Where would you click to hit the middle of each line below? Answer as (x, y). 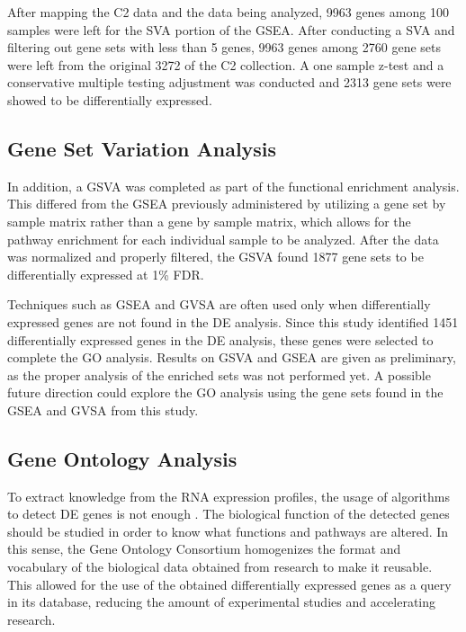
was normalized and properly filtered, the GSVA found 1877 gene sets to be (215, 257)
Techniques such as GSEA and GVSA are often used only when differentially (219, 304)
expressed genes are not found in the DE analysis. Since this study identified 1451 (233, 321)
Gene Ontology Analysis (122, 458)
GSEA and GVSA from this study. (103, 409)
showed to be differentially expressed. (110, 99)
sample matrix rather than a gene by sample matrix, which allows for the (209, 221)
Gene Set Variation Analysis (142, 148)
